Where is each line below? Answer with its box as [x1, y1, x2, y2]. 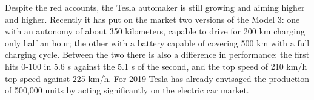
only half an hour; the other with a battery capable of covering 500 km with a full [5, 36, 310, 49]
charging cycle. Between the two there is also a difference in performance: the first [5, 48, 310, 61]
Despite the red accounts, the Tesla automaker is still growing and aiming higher [5, 1, 305, 13]
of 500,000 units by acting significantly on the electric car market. [5, 84, 249, 96]
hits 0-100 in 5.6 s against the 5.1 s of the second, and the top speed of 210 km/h [5, 60, 307, 72]
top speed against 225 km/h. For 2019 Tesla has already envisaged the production [5, 72, 309, 84]
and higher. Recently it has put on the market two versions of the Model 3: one [5, 13, 300, 25]
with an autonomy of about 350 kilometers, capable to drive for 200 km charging [5, 25, 305, 37]
